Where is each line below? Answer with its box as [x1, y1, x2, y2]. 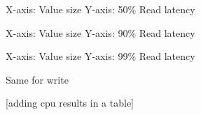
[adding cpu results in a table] [6, 95, 134, 110]
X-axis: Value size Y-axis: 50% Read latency [6, 2, 195, 16]
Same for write [6, 72, 69, 86]
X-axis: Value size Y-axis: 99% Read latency [6, 49, 195, 63]
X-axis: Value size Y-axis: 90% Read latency [6, 25, 195, 40]
